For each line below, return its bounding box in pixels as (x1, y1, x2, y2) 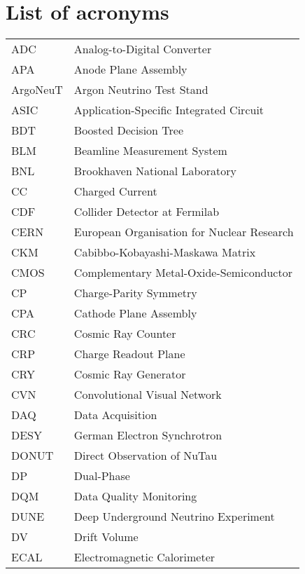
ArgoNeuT (11, 81, 63, 98)
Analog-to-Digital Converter (73, 41, 212, 57)
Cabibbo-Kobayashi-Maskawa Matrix (73, 244, 256, 261)
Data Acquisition (73, 406, 157, 423)
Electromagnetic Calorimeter (73, 549, 215, 566)
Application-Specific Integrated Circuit (73, 102, 264, 118)
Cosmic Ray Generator (73, 366, 186, 383)
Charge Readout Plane (73, 346, 185, 362)
